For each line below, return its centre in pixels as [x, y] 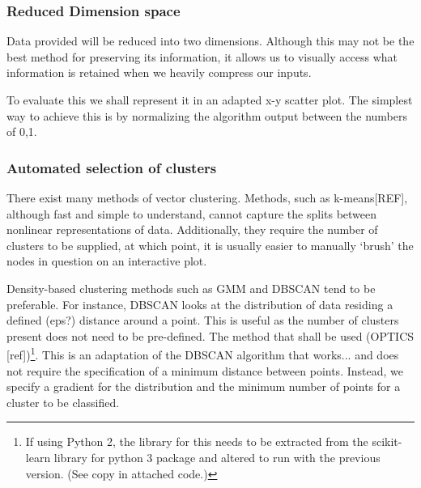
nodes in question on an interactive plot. [107, 261]
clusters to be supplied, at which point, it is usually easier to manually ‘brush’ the [210, 245]
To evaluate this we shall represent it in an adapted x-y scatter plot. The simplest [210, 100]
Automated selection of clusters [112, 167]
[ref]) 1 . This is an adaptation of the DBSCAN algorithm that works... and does [203, 353]
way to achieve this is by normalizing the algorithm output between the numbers [207, 115]
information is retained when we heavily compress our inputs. [159, 72]
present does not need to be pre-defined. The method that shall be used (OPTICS [210, 335]
